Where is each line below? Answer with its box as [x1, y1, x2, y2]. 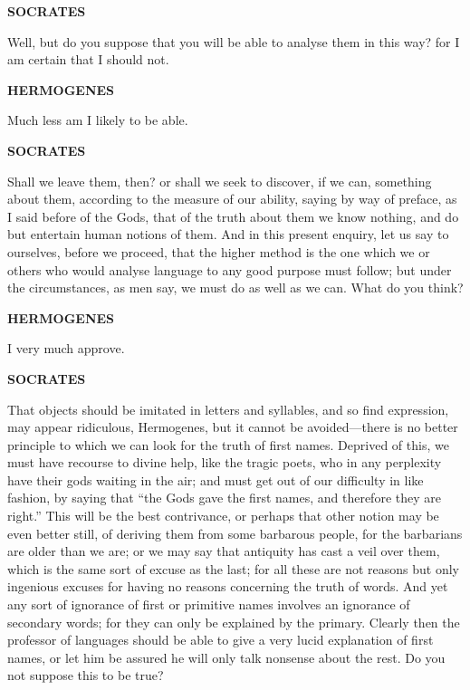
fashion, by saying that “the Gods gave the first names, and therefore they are [7, 488, 441, 507]
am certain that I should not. [7, 50, 169, 69]
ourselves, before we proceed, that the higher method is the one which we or [7, 242, 430, 261]
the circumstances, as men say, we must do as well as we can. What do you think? [7, 278, 464, 297]
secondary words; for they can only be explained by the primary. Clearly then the [7, 612, 460, 631]
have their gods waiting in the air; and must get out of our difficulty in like [7, 470, 424, 489]
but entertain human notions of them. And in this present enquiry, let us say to [7, 225, 449, 244]
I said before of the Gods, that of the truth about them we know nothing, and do [7, 206, 459, 225]
